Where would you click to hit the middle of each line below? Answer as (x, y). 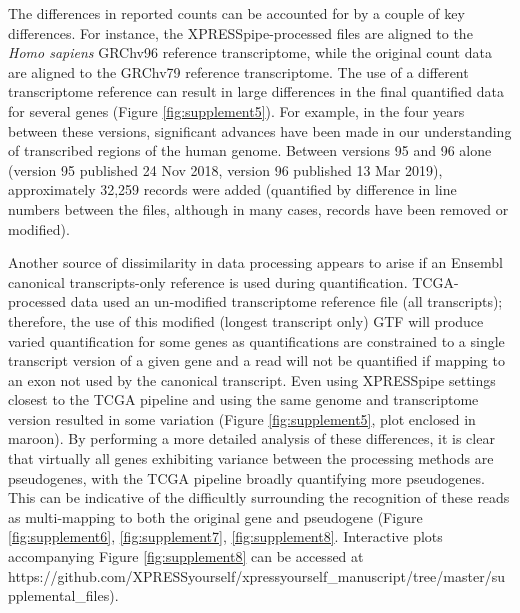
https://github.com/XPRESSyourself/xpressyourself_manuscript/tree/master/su (256, 575)
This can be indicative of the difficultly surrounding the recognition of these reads (259, 497)
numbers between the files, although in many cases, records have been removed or (258, 208)
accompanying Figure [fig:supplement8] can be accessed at (186, 556)
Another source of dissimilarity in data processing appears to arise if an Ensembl (255, 262)
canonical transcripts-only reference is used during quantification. (208, 281)
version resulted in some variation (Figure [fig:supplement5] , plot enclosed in (242, 418)
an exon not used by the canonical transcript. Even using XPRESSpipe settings (252, 379)
